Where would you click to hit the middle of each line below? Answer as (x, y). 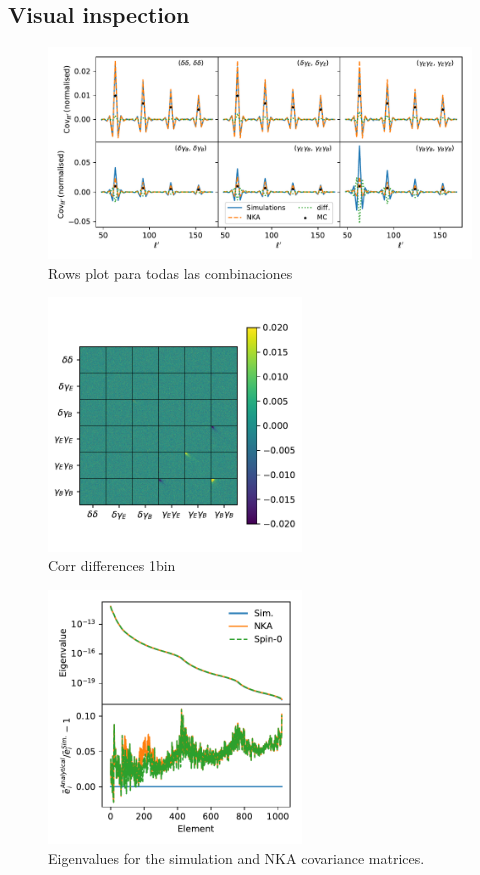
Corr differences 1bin (112, 565)
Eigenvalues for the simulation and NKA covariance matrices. (236, 857)
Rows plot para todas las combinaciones (170, 272)
